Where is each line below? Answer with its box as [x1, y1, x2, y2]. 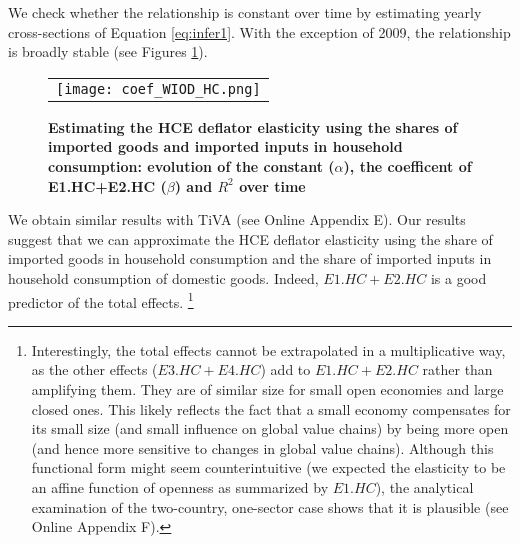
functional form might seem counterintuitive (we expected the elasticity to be [31, 457, 506, 478]
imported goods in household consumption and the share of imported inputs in [8, 248, 492, 269]
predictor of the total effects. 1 [8, 288, 194, 312]
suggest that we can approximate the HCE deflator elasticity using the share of [8, 228, 493, 249]
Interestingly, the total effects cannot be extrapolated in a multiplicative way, [31, 339, 506, 360]
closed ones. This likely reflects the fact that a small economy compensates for [31, 398, 511, 419]
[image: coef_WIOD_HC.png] [56, 80, 261, 97]
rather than [422, 359, 493, 380]
